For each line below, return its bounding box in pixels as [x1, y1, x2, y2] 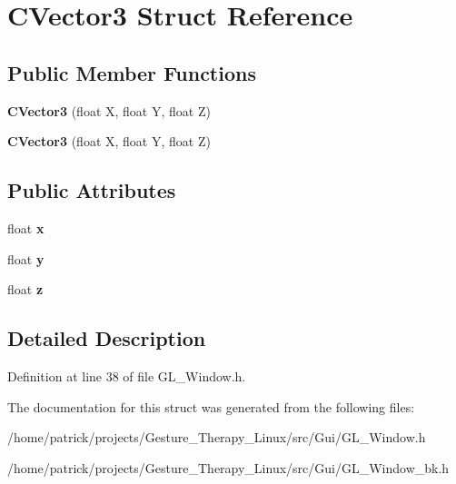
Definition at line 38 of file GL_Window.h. [7, 366, 246, 385]
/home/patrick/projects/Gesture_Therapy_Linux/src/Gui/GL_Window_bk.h [7, 458, 450, 477]
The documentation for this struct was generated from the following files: [7, 397, 415, 416]
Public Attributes [7, 176, 176, 204]
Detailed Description [7, 324, 206, 352]
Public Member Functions [7, 58, 256, 86]
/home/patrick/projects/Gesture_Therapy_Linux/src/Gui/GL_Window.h [7, 428, 426, 447]
